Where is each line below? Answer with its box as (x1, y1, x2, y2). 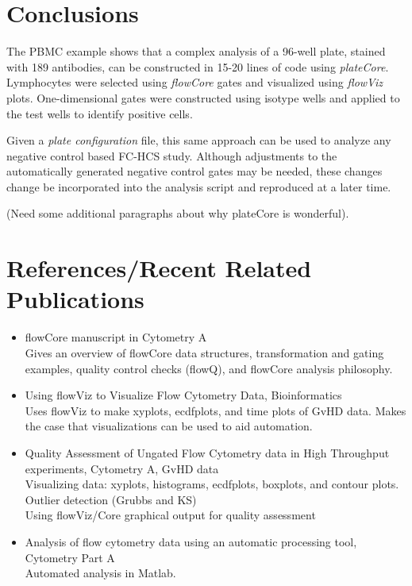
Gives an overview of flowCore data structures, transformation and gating (25, 344, 384, 360)
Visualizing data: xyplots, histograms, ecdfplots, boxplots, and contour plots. (25, 476, 399, 492)
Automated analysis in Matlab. (25, 565, 176, 581)
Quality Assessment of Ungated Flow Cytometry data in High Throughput (25, 444, 390, 461)
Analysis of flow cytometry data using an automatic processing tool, (25, 533, 357, 549)
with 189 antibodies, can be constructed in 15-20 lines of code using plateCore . (6, 58, 389, 75)
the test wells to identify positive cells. (6, 105, 193, 121)
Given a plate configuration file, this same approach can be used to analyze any (6, 132, 391, 148)
